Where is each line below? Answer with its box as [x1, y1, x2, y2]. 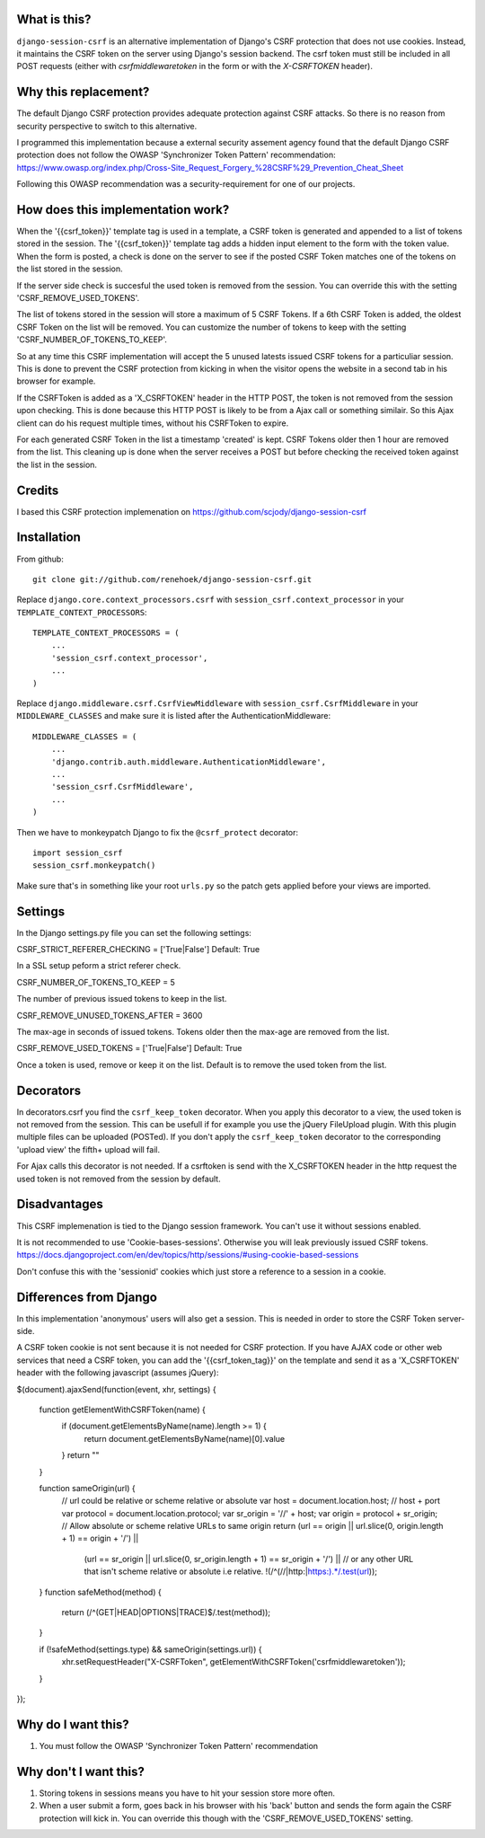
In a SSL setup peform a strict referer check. [16, 960, 181, 971]
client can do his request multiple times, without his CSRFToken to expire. [16, 418, 289, 429]
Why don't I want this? [16, 1763, 145, 1779]
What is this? [16, 12, 92, 27]
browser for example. [16, 376, 96, 386]
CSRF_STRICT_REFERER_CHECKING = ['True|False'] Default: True [16, 944, 260, 955]
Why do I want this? [16, 1717, 129, 1732]
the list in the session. [16, 459, 98, 470]
